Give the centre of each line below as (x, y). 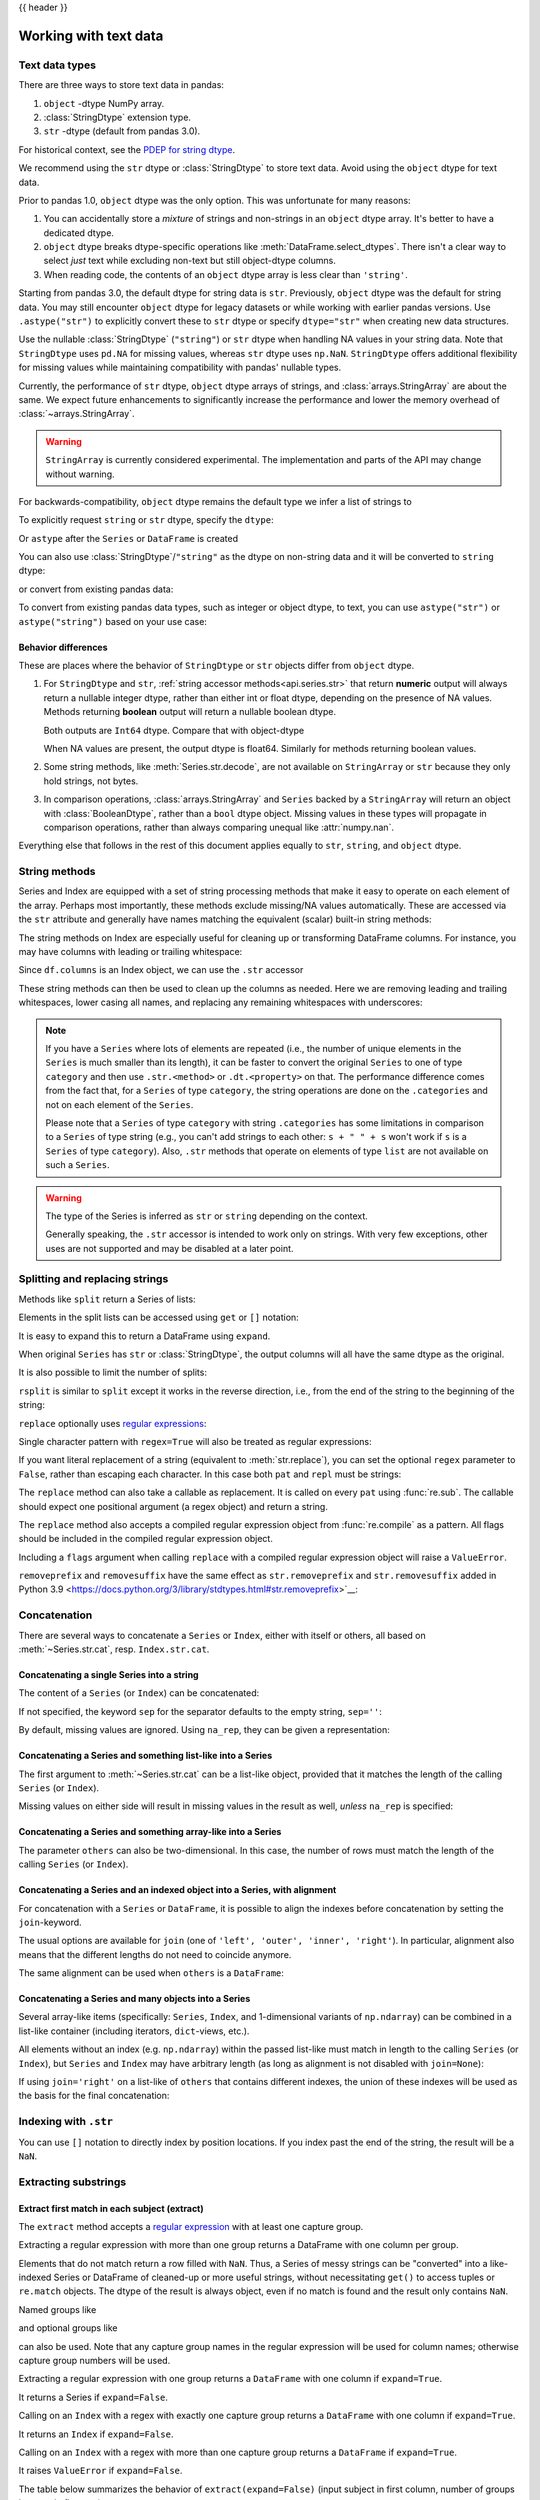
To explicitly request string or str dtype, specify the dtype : (146, 520)
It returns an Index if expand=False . (96, 2434)
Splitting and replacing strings (93, 1279)
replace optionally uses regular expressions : (112, 1423)
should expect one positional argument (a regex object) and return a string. (173, 1506)
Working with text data (91, 35)
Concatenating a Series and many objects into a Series (134, 1999)
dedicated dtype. (79, 232)
